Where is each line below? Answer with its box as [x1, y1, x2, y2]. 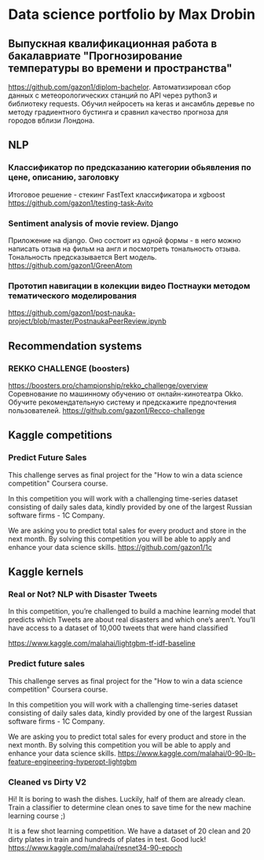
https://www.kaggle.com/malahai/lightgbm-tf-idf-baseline [8, 639, 196, 648]
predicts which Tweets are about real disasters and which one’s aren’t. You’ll [8, 615, 255, 625]
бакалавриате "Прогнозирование [8, 49, 183, 62]
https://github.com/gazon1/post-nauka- [8, 308, 136, 318]
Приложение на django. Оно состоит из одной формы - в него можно [8, 235, 241, 245]
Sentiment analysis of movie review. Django [8, 218, 179, 229]
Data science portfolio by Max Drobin [8, 6, 255, 24]
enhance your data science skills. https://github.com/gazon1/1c [8, 542, 212, 552]
